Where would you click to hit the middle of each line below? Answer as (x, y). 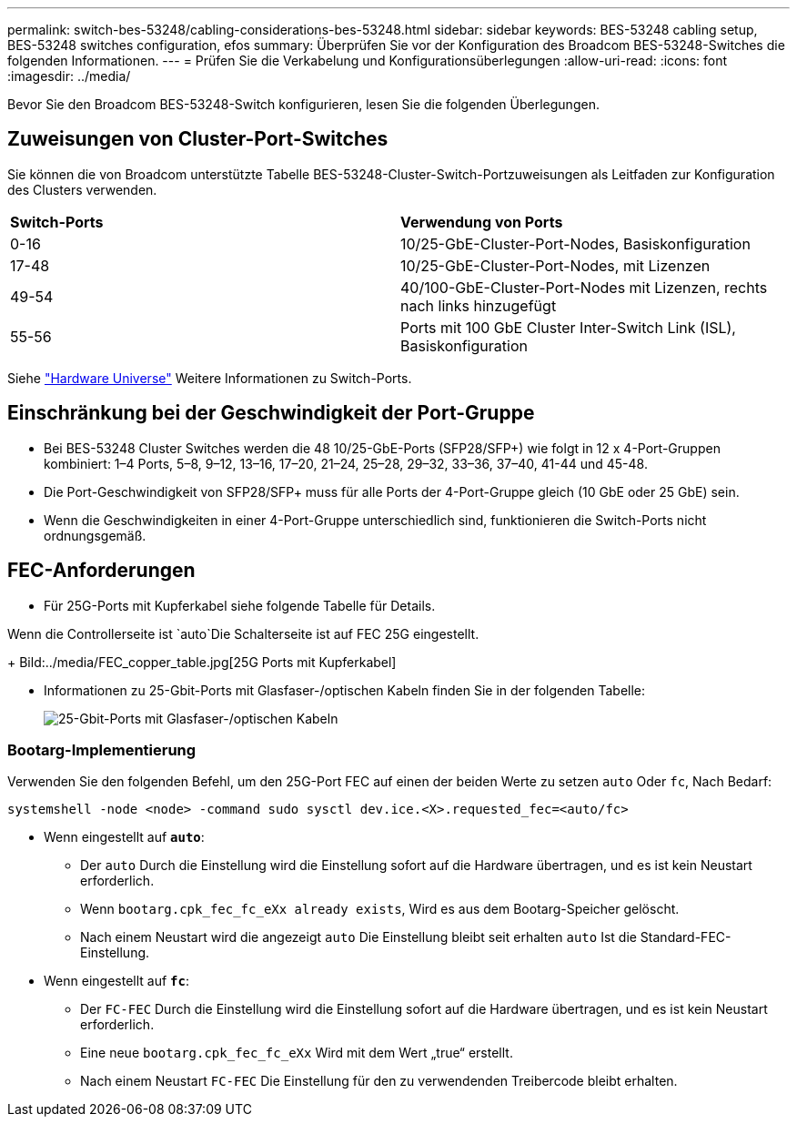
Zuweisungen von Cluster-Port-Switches (198, 139)
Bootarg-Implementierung (102, 749)
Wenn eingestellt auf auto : (124, 837)
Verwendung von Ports (482, 222)
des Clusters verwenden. (82, 189)
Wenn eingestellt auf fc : (116, 981)
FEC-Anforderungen (101, 571)
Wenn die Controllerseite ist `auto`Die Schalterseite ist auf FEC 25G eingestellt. (243, 633)
